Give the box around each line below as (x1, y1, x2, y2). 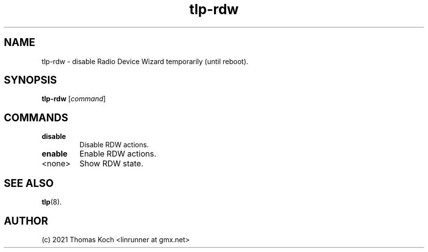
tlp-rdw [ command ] (42, 94, 106, 103)
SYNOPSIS (4, 74, 57, 87)
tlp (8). (42, 198, 62, 206)
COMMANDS (4, 111, 68, 124)
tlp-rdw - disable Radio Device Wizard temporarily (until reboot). (42, 57, 249, 66)
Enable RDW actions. (79, 149, 156, 159)
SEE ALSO (4, 177, 54, 189)
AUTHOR (4, 214, 48, 227)
